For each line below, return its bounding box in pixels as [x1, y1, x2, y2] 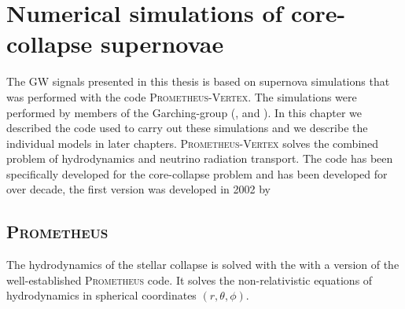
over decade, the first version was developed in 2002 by [6, 181, 271, 197]
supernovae [101, 28, 224, 60]
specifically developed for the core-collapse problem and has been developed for [6, 165, 388, 182]
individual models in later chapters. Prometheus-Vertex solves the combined [6, 134, 379, 151]
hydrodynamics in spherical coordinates [6, 287, 197, 303]
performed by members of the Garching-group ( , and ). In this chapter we [6, 104, 363, 120]
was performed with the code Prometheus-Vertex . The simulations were [6, 88, 357, 105]
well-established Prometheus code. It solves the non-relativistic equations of [6, 271, 373, 288]
